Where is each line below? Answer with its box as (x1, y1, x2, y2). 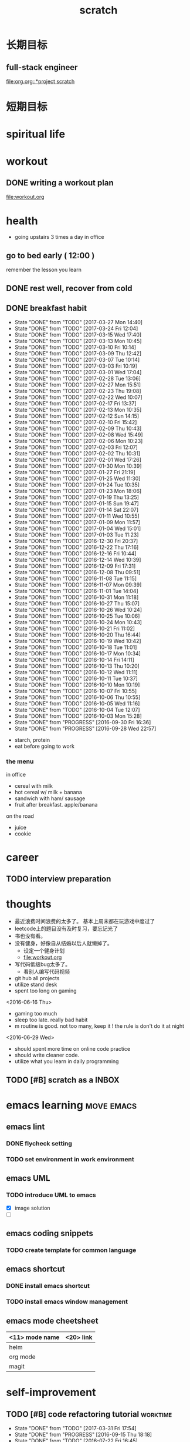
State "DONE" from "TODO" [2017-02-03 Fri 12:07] (14, 444, 138, 451)
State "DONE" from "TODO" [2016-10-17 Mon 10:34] (14, 650, 141, 657)
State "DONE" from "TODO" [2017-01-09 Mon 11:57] (14, 519, 141, 526)
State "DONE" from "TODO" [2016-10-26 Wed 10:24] (14, 607, 142, 614)
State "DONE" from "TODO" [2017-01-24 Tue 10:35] (14, 481, 140, 488)
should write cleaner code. (14, 1051, 80, 1059)
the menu (6, 757, 34, 765)
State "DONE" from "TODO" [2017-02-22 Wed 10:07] (14, 394, 142, 401)
